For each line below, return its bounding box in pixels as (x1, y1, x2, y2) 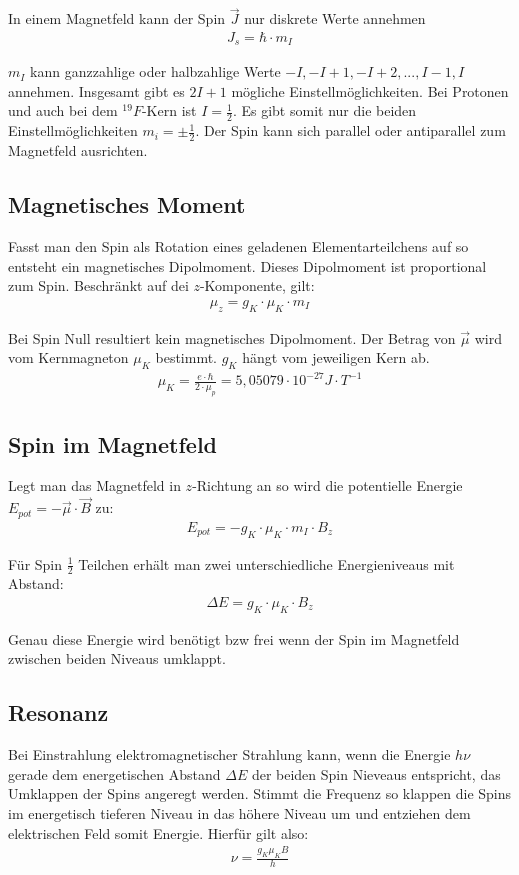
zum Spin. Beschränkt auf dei (8, 275, 189, 296)
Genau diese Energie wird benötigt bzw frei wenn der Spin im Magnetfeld (8, 628, 460, 649)
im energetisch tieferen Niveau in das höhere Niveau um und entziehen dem (8, 802, 471, 823)
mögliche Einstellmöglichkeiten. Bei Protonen (231, 80, 509, 101)
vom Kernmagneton (8, 347, 129, 368)
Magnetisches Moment (8, 189, 246, 220)
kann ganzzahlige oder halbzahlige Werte (30, 61, 281, 82)
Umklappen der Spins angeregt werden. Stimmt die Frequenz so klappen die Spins (8, 783, 512, 804)
